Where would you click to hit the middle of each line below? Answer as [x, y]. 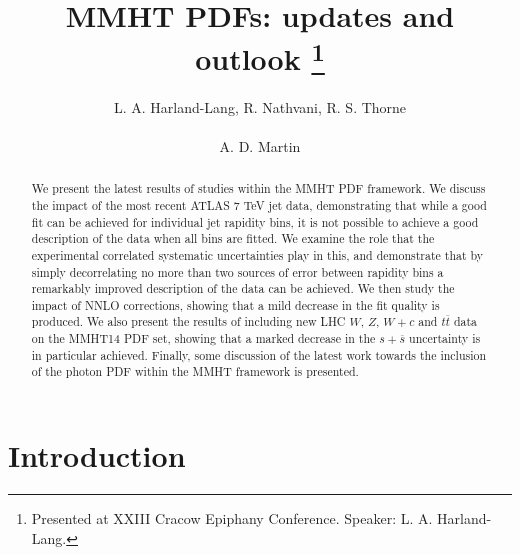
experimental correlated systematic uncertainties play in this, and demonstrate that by [257, 254]
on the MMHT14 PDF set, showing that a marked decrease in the [203, 338]
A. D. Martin [260, 145]
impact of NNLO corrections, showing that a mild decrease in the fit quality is [235, 304]
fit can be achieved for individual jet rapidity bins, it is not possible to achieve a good [255, 221]
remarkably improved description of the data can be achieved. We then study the [243, 288]
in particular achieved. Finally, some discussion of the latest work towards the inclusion [259, 354]
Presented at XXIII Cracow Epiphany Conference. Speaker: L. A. [232, 518]
